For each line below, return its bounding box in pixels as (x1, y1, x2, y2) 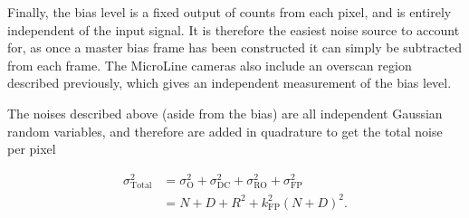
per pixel (7, 139, 56, 158)
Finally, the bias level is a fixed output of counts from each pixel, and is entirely (7, 3, 452, 21)
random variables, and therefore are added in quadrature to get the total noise (7, 121, 443, 140)
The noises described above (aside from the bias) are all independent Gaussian (7, 103, 443, 122)
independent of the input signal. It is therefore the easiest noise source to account (7, 20, 460, 39)
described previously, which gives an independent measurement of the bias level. (7, 73, 452, 92)
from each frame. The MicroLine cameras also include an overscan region (7, 55, 412, 74)
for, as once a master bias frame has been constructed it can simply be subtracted (7, 38, 462, 57)
